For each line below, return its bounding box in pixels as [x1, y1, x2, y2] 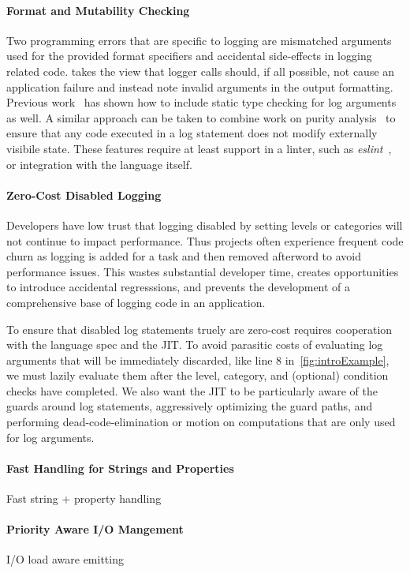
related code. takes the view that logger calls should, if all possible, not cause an [6, 62, 395, 79]
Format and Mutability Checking [6, 2, 190, 18]
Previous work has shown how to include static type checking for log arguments [6, 94, 397, 110]
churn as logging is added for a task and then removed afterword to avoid [6, 248, 361, 264]
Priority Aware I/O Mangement [6, 521, 184, 537]
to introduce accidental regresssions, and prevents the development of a [6, 279, 351, 295]
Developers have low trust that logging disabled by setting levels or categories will [6, 216, 403, 233]
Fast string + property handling [6, 490, 162, 507]
